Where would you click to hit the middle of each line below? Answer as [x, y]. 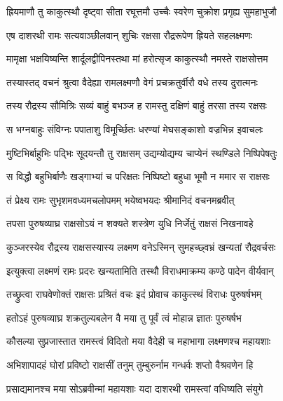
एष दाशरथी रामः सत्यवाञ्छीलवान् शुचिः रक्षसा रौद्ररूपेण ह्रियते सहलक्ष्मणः [129, 35]
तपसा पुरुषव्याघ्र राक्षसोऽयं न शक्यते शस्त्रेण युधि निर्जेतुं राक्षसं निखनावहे [130, 223]
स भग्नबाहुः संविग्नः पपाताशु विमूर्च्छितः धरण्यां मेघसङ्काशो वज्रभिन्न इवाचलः [135, 129]
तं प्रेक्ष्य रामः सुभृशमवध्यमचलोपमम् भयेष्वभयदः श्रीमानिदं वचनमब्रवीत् [120, 199]
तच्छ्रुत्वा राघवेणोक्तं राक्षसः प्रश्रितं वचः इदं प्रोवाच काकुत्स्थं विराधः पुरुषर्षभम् [134, 294]
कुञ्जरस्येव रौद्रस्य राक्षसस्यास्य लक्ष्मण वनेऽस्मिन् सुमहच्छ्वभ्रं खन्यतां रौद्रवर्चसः [141, 246]
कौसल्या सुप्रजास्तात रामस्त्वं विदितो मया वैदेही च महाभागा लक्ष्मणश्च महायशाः [139, 341]
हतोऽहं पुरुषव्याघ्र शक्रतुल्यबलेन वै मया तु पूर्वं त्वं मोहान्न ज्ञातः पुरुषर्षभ [124, 317]
